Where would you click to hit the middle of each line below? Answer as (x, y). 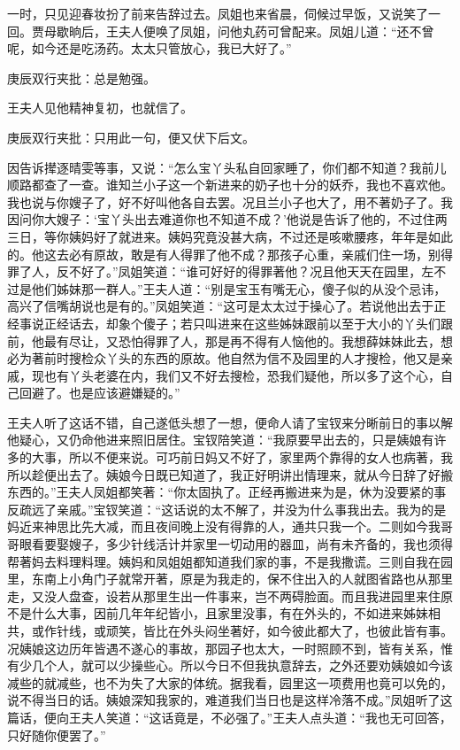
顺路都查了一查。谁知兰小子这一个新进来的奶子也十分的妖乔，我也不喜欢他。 (230, 185)
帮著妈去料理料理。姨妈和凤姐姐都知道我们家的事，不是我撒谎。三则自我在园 (230, 561)
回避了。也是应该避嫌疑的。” (100, 393)
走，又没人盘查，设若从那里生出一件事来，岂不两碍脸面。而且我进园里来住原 (230, 595)
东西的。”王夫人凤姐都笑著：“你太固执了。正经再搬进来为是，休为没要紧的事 (227, 492)
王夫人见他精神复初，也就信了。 (100, 108)
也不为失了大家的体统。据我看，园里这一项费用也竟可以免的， (273, 682)
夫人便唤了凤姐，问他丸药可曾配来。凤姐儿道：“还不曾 (276, 31)
